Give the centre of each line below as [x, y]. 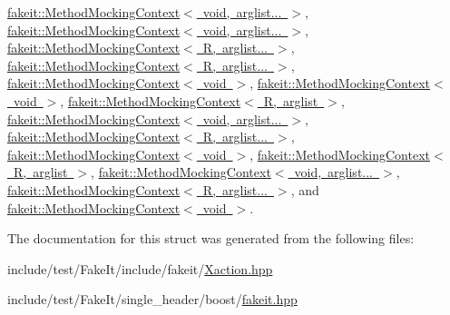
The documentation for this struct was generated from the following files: [211, 238]
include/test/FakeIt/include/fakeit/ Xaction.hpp [140, 268]
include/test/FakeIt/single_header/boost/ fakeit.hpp [152, 299]
